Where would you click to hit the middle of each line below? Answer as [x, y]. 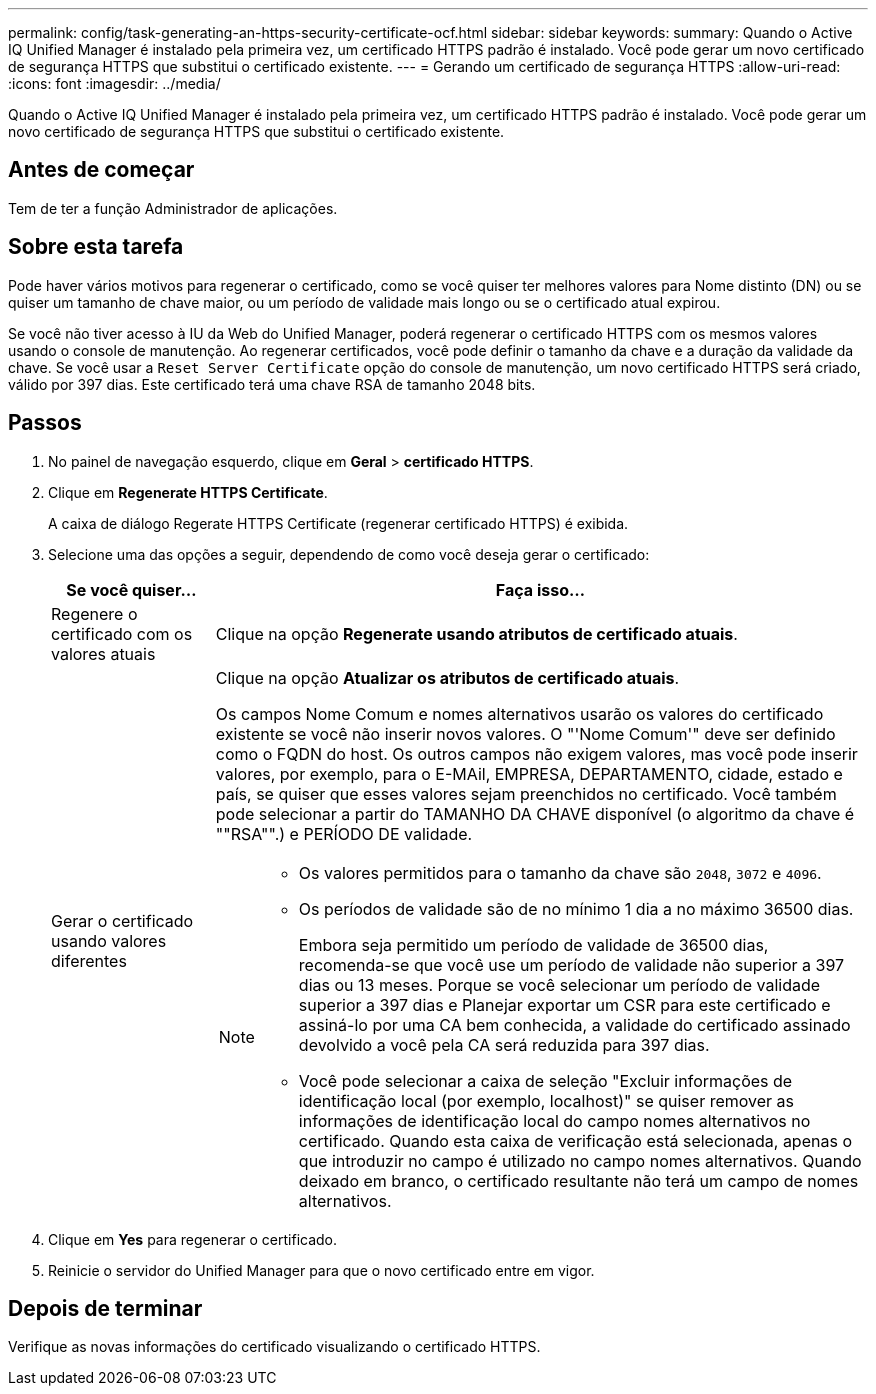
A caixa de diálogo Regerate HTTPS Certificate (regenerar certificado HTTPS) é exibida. [338, 523]
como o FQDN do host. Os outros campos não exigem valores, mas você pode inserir [536, 753]
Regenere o [94, 613]
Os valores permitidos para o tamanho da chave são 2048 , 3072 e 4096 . [560, 872]
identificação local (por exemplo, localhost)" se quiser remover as [546, 1100]
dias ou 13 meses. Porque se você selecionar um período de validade [559, 984]
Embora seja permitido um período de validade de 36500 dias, [533, 944]
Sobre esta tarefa [96, 247]
